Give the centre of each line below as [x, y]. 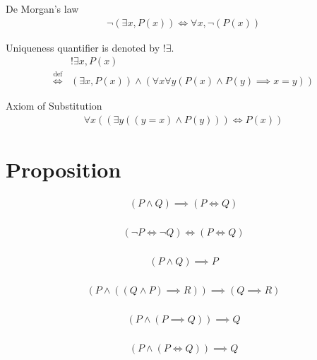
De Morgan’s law [42, 8]
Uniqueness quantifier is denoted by [83, 47]
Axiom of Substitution [54, 106]
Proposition [64, 169]
